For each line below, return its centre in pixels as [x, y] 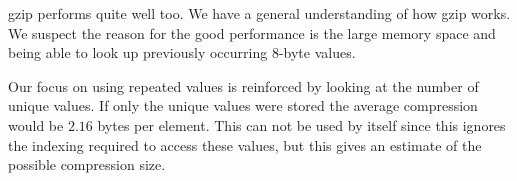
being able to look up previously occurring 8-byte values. [182, 52]
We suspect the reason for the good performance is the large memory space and [252, 32]
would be [36, 124]
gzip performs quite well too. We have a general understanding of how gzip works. [259, 13]
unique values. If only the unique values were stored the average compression [243, 105]
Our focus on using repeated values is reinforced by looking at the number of [243, 85]
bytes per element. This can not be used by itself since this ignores [301, 124]
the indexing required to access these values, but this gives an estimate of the [245, 144]
